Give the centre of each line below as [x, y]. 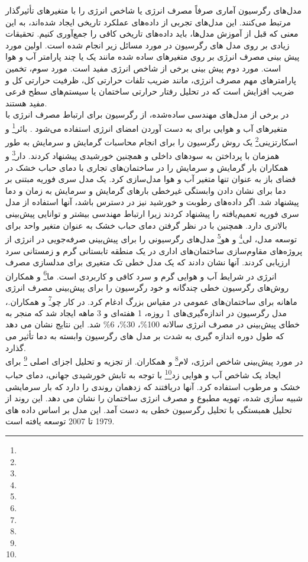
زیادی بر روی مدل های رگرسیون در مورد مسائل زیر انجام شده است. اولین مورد [147, 45]
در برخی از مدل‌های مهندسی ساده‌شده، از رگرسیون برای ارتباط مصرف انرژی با [147, 114]
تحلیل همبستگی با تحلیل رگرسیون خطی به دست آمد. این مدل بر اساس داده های [149, 409]
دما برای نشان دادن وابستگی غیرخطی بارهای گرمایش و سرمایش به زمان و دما [146, 190]
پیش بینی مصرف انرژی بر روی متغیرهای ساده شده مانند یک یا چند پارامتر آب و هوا [153, 56]
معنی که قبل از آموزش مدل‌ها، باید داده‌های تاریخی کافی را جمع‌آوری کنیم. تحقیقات [152, 33]
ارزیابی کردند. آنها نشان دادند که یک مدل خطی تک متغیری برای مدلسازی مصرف [148, 262]
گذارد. [16, 347]
